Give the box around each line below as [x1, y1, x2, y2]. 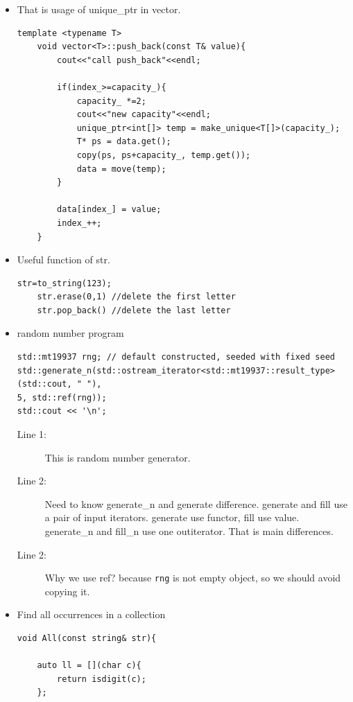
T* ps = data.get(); [76, 137, 171, 147]
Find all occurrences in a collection [17, 607, 166, 622]
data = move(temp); [76, 164, 166, 174]
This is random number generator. [44, 450, 191, 464]
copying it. [44, 583, 90, 598]
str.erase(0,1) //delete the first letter [37, 292, 236, 302]
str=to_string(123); [17, 278, 112, 288]
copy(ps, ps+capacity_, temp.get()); [76, 150, 251, 160]
